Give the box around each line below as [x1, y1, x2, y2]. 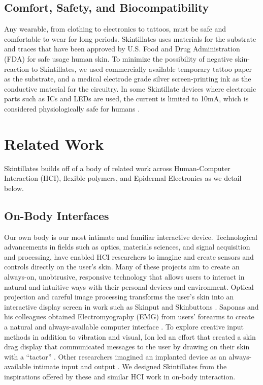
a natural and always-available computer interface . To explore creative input [4, 321, 244, 332]
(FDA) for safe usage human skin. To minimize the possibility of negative [4, 53, 233, 64]
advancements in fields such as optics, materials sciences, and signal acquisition [4, 241, 250, 252]
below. [4, 182, 24, 193]
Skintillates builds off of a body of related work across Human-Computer [4, 162, 231, 173]
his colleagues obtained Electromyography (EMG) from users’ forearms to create [4, 311, 254, 322]
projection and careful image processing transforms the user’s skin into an [4, 291, 234, 302]
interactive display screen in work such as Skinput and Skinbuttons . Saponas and [4, 301, 259, 312]
